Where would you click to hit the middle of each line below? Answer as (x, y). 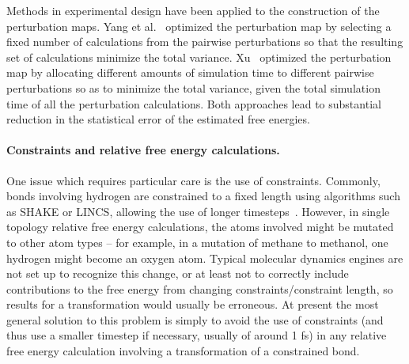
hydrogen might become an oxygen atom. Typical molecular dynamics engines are (205, 258)
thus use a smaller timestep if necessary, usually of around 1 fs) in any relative (197, 335)
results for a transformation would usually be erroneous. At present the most (193, 304)
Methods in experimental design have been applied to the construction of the (193, 10)
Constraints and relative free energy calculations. (143, 150)
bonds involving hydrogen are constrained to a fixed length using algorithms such (203, 196)
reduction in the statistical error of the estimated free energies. (158, 119)
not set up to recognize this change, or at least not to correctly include (178, 273)
